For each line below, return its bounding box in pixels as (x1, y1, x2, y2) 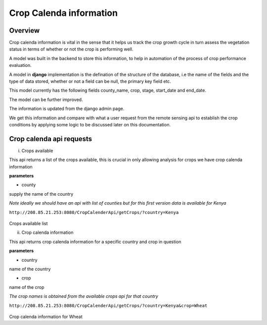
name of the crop (9, 284, 44, 290)
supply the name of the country (9, 191, 74, 197)
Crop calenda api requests (9, 134, 92, 143)
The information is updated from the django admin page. (9, 106, 125, 111)
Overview (9, 26, 40, 35)
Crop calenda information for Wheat (9, 314, 83, 320)
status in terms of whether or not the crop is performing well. (9, 46, 133, 52)
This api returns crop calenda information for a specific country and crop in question (9, 238, 181, 245)
